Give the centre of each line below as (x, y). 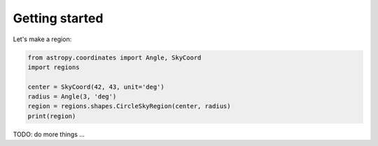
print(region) (52, 116)
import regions (54, 67)
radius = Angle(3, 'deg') (72, 97)
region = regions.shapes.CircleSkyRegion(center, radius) (129, 106)
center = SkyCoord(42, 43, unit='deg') (96, 87)
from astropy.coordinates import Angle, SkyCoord (114, 57)
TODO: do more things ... (49, 134)
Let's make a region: (42, 39)
